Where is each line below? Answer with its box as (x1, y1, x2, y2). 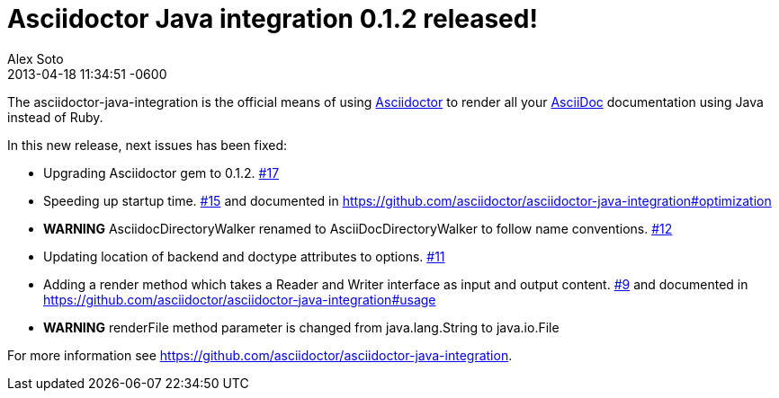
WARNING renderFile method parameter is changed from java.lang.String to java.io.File (43, 319, 560, 335)
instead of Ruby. (7, 109, 103, 125)
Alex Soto (7, 50, 64, 66)
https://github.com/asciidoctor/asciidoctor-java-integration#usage (43, 291, 436, 307)
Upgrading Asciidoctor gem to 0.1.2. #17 (43, 164, 280, 181)
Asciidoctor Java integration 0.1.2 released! (7, 4, 538, 34)
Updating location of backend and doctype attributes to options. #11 (43, 248, 445, 264)
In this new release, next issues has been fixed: (7, 137, 288, 153)
